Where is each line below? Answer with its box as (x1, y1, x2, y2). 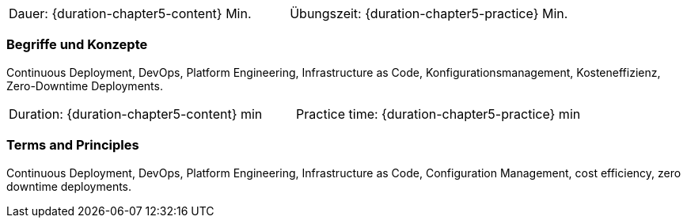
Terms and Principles (6, 137, 139, 154)
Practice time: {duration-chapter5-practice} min (296, 105, 581, 122)
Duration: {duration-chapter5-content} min (9, 105, 263, 122)
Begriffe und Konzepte (6, 36, 148, 53)
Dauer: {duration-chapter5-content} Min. (9, 6, 252, 21)
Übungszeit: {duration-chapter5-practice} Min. (290, 6, 568, 21)
